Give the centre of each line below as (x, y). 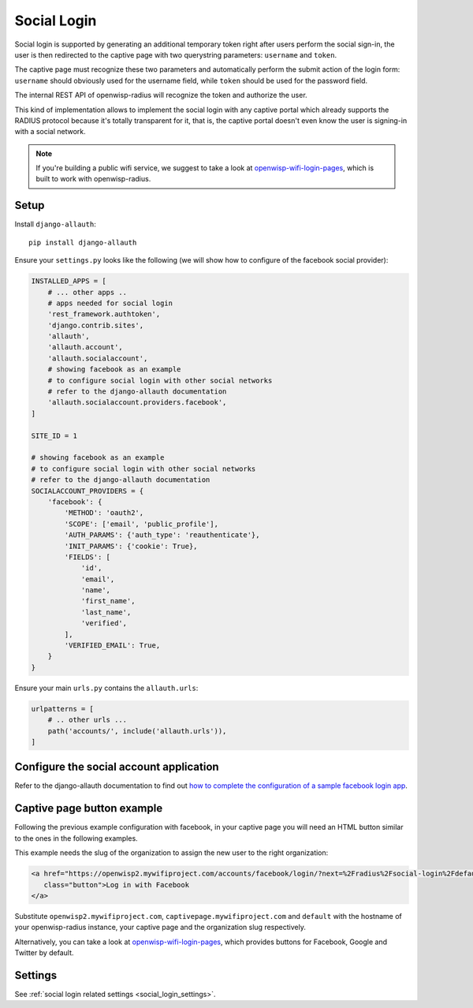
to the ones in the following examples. (76, 838)
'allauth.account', (86, 347)
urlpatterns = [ (63, 709)
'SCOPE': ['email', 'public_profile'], (141, 524)
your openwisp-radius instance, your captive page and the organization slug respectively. (160, 928)
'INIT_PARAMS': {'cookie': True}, (131, 546)
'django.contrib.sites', (96, 325)
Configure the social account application (117, 767)
